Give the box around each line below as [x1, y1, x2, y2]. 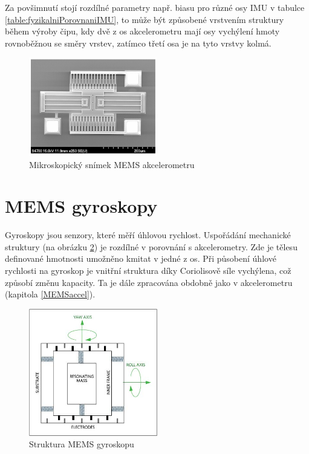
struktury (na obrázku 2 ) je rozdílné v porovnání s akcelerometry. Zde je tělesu [5, 240, 298, 253]
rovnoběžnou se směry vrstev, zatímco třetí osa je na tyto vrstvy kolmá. [5, 36, 272, 49]
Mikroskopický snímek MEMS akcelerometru [29, 158, 195, 170]
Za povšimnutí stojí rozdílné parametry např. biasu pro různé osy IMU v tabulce [5, 1, 305, 13]
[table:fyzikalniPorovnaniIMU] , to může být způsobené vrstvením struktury [5, 13, 284, 25]
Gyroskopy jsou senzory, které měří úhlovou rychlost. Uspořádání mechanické [5, 229, 291, 241]
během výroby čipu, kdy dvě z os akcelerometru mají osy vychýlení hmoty [5, 25, 280, 37]
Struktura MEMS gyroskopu [29, 438, 134, 450]
